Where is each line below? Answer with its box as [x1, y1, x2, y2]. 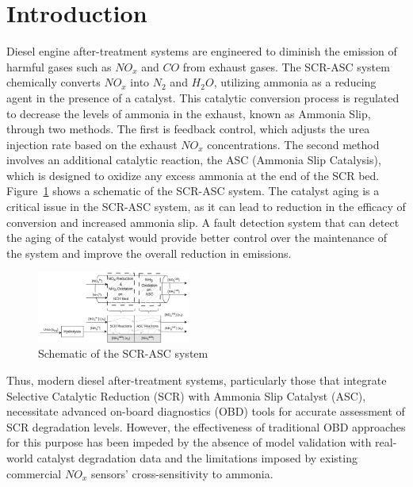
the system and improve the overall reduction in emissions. [6, 244, 292, 261]
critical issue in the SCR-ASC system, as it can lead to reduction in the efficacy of [6, 198, 406, 215]
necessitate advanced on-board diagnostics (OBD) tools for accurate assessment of [6, 403, 405, 420]
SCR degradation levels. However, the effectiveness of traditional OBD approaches [6, 418, 406, 435]
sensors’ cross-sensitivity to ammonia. [90, 465, 273, 481]
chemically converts [6, 74, 101, 90]
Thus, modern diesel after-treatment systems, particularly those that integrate [6, 371, 387, 388]
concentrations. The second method [207, 136, 380, 152]
